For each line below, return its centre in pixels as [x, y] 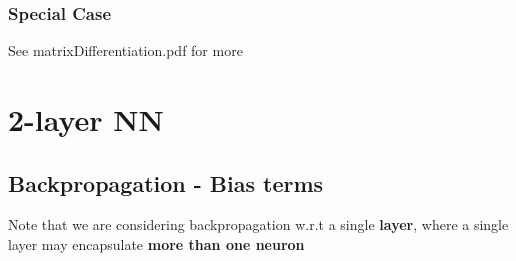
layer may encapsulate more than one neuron [156, 243]
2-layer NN [86, 119]
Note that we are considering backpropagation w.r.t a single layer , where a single [258, 224]
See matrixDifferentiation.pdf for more [125, 50]
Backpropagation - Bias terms [166, 182]
